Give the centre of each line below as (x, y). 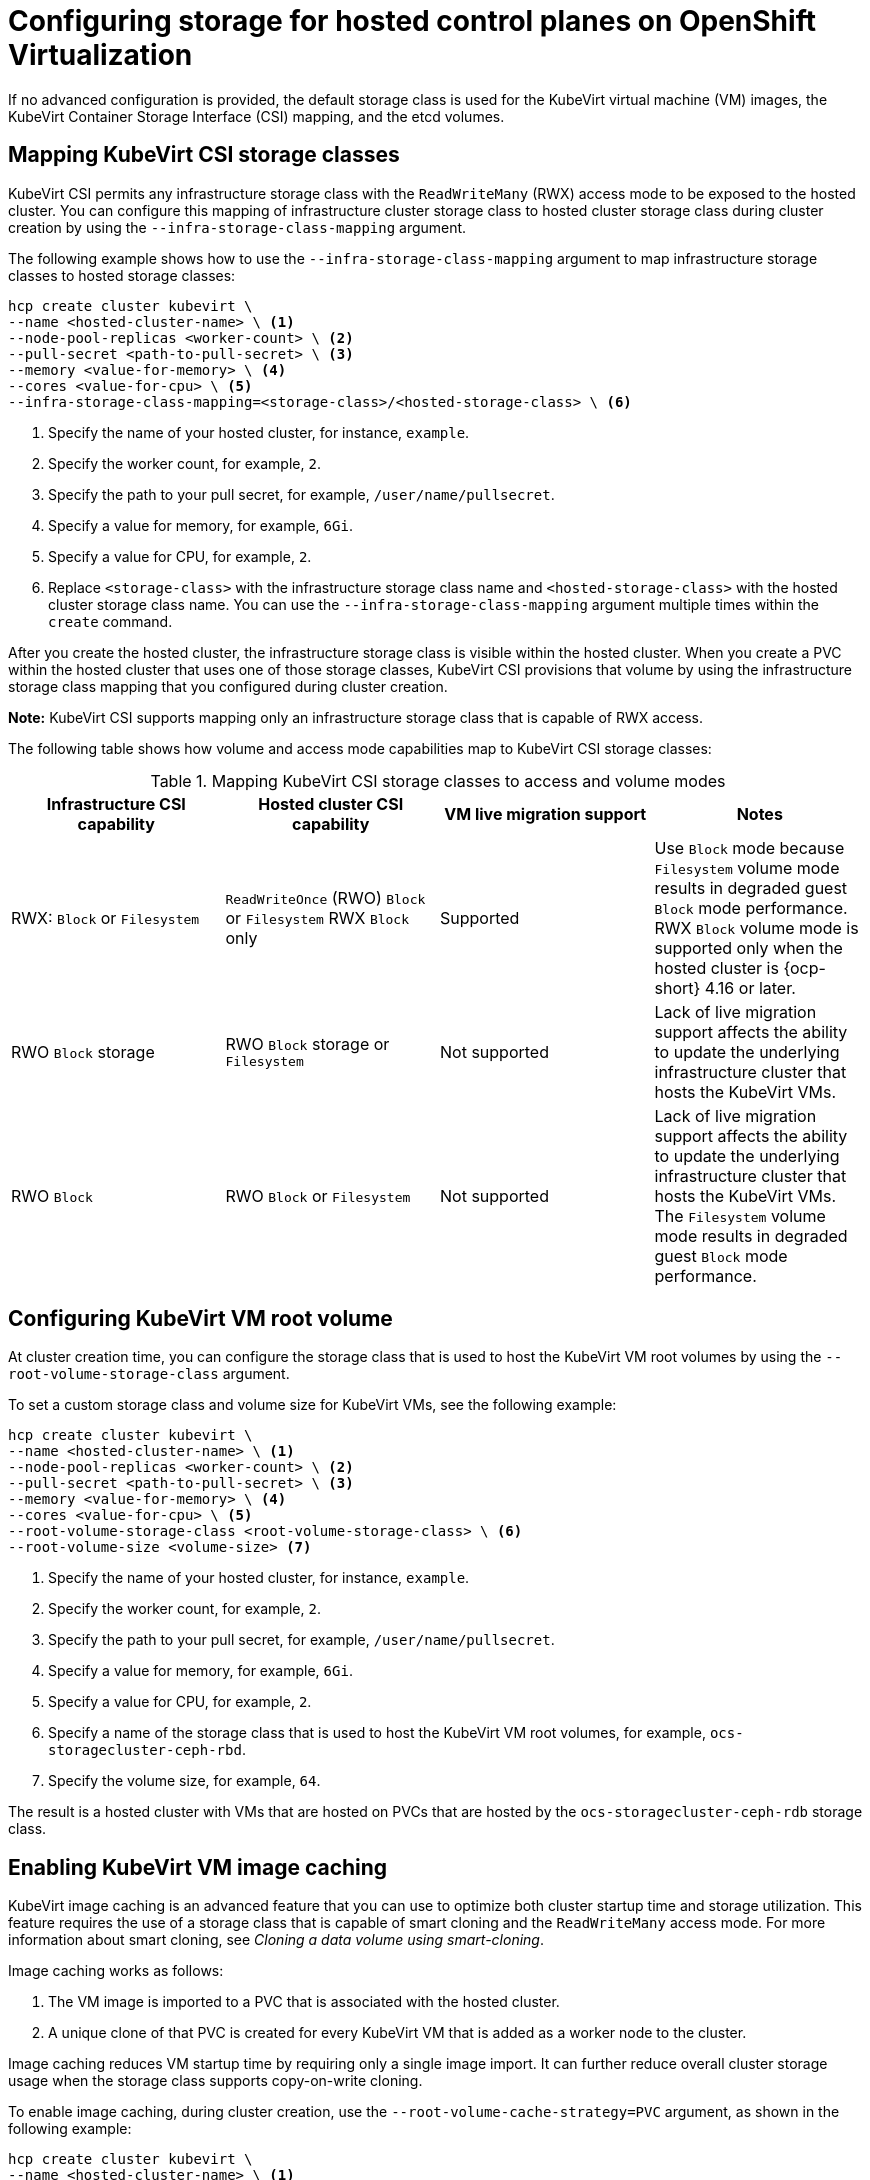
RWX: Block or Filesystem (105, 917)
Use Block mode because (749, 847)
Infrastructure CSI (116, 803)
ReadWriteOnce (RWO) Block (325, 897)
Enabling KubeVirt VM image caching (198, 1867)
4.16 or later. (750, 987)
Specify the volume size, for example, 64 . (184, 1781)
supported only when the (748, 947)
